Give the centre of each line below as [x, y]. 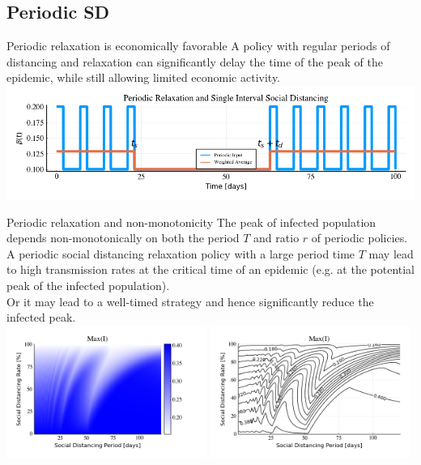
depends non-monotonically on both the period [123, 238]
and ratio [276, 238]
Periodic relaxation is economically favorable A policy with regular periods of [198, 46]
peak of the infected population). [88, 285]
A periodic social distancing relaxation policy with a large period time [181, 253]
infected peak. [41, 317]
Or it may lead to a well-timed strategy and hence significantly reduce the [190, 301]
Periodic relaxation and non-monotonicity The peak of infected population [191, 222]
